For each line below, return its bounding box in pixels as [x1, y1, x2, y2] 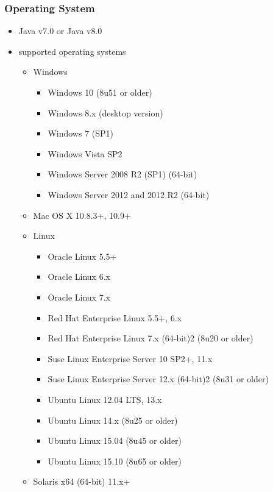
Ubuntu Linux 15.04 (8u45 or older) [48, 434, 182, 447]
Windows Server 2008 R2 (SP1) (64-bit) [48, 168, 197, 180]
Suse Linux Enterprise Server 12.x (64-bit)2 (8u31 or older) [48, 373, 269, 385]
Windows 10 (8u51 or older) [48, 86, 152, 98]
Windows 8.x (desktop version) [48, 106, 163, 119]
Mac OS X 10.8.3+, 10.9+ [33, 209, 131, 221]
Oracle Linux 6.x [48, 270, 110, 283]
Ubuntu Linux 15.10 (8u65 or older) [48, 454, 182, 467]
